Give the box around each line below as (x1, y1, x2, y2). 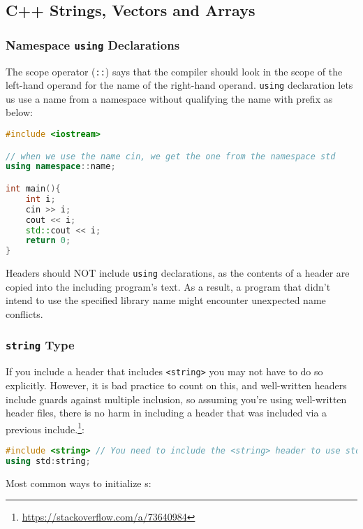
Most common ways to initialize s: (6, 475, 151, 490)
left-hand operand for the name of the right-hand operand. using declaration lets (6, 78, 353, 92)
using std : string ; (6, 456, 91, 466)
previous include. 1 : (6, 419, 84, 436)
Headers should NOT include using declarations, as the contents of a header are (6, 266, 350, 280)
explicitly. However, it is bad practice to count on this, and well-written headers (6, 378, 347, 392)
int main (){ (6, 184, 61, 194)
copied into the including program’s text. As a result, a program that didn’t (6, 279, 331, 294)
